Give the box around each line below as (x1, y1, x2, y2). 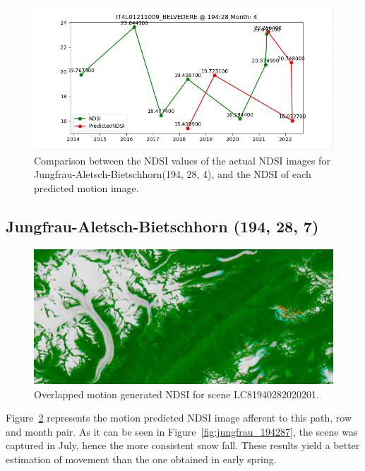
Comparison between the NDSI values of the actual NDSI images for (34, 153, 330, 167)
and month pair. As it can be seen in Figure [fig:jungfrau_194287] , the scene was (6, 424, 358, 439)
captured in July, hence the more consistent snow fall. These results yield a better (6, 438, 360, 453)
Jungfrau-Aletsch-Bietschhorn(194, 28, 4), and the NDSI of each (34, 167, 311, 181)
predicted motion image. (34, 180, 139, 195)
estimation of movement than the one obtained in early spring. (6, 451, 277, 466)
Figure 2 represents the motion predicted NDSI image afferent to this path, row (6, 410, 352, 425)
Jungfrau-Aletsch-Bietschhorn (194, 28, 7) (6, 215, 319, 237)
